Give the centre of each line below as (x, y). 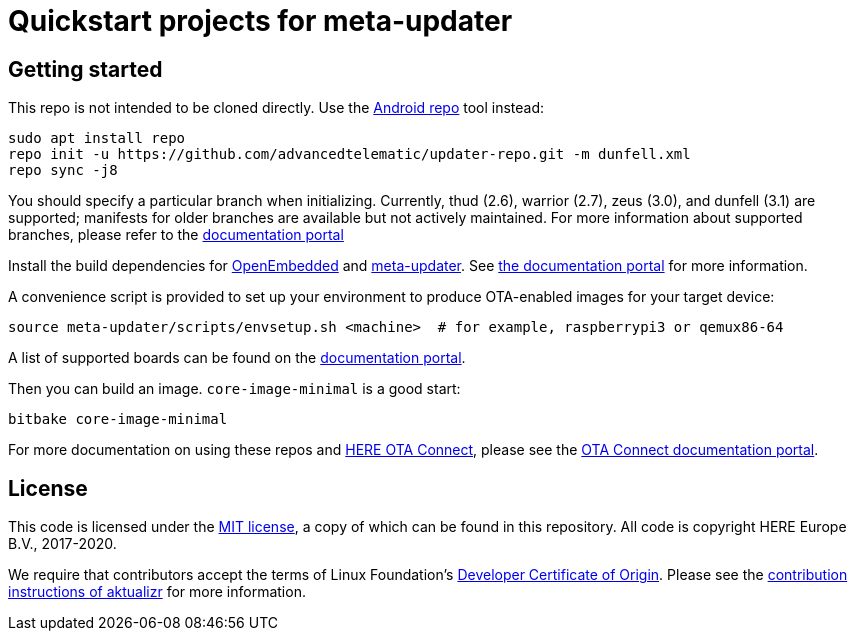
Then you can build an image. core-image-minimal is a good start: (234, 389)
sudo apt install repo (97, 138)
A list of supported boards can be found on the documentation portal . (237, 358)
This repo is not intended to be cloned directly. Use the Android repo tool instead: (276, 108)
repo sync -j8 (63, 170)
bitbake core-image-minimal (118, 419)
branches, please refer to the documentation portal (176, 235)
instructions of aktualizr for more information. (157, 592)
